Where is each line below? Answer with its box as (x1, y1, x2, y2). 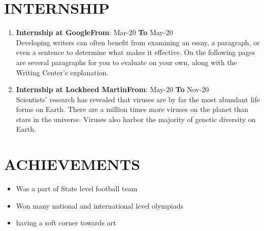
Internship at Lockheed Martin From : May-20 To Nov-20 (16, 84, 209, 95)
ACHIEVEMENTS (4, 154, 141, 175)
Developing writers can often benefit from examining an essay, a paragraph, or (16, 37, 260, 47)
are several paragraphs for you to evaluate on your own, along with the (16, 56, 237, 67)
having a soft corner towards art (16, 217, 116, 228)
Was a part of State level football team (16, 183, 138, 194)
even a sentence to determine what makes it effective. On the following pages (16, 47, 255, 57)
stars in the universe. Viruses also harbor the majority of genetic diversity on (16, 113, 256, 124)
